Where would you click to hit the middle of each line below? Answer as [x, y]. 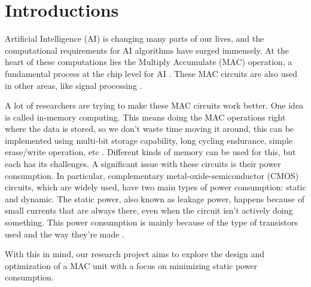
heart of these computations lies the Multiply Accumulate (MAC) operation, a [149, 62]
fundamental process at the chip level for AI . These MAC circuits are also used [151, 73]
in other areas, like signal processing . [74, 85]
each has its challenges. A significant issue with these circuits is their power [143, 164]
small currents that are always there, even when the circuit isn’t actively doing [149, 210]
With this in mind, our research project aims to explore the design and [135, 254]
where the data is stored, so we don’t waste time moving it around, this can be [150, 129]
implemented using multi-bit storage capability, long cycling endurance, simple [149, 140]
